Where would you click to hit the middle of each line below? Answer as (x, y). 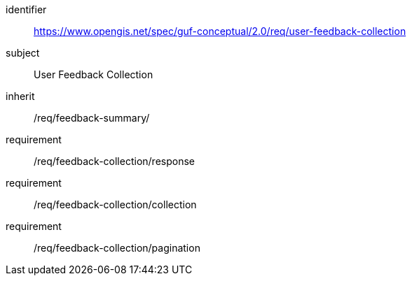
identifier (26, 9)
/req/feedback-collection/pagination (117, 248)
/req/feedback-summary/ (92, 118)
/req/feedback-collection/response (114, 161)
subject (23, 53)
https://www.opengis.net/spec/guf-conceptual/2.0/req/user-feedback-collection (220, 31)
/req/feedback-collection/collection (115, 204)
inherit (20, 96)
